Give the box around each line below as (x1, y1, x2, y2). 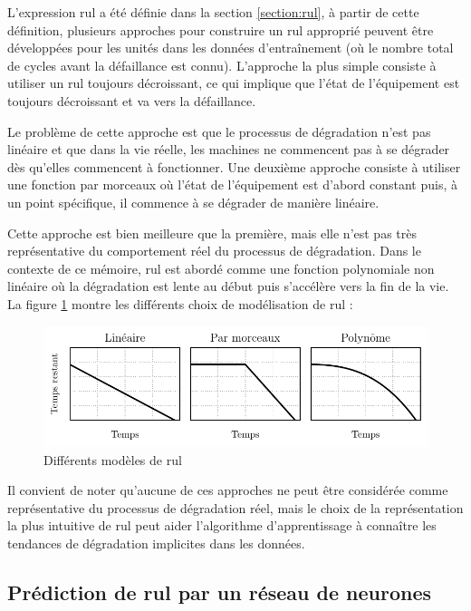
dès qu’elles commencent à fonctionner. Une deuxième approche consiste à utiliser (7, 157, 461, 176)
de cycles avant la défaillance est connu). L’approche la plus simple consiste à (7, 55, 437, 74)
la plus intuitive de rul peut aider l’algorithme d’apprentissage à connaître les (7, 516, 437, 535)
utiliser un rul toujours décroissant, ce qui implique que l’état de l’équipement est (7, 73, 460, 92)
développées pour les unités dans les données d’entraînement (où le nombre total (7, 38, 454, 57)
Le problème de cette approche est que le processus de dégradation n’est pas (7, 121, 431, 141)
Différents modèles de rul (43, 450, 182, 469)
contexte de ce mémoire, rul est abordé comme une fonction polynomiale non (7, 258, 435, 277)
